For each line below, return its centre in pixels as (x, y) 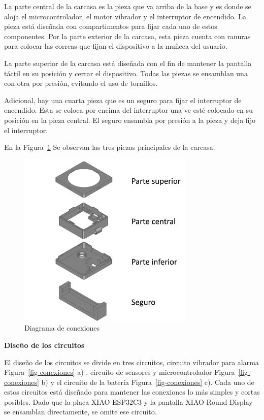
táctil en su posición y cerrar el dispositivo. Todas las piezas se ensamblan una (126, 73)
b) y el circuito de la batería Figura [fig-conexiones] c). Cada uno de (148, 382)
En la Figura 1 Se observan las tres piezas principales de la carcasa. (110, 147)
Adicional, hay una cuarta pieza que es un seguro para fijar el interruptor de (123, 100)
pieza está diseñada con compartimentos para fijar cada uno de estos (111, 26)
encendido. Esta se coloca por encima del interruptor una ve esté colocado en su (128, 110)
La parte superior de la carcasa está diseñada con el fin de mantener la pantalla (128, 63)
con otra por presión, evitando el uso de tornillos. (81, 83)
